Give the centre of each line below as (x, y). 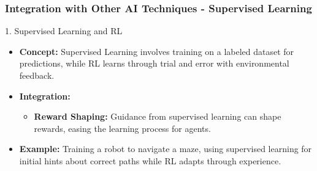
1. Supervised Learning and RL (64, 31)
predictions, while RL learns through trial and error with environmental (154, 63)
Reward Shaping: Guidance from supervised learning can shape (158, 116)
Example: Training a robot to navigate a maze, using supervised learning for (166, 149)
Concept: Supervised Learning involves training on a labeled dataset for (157, 51)
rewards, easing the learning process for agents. (122, 128)
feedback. (37, 75)
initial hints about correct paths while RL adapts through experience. (150, 160)
